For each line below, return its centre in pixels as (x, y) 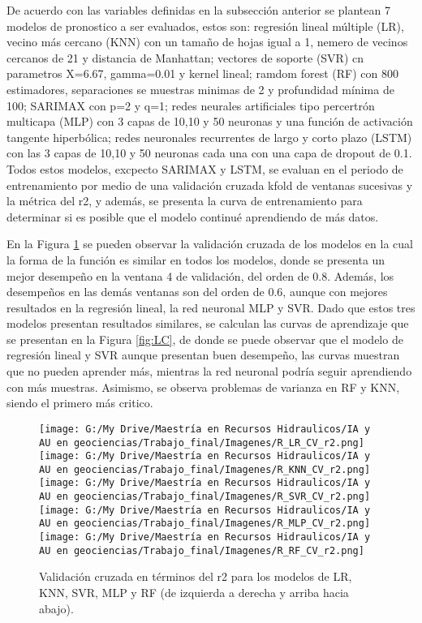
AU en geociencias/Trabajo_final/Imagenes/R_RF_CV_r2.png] (202, 550)
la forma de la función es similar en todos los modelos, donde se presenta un (196, 259)
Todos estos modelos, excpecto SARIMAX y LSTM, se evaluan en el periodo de (205, 168)
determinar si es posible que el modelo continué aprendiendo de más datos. (193, 216)
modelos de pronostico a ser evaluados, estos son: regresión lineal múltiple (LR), (205, 26)
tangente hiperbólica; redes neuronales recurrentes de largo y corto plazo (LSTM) (209, 137)
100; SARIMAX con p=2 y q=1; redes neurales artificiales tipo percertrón (191, 105)
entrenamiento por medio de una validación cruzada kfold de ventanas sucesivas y (210, 185)
